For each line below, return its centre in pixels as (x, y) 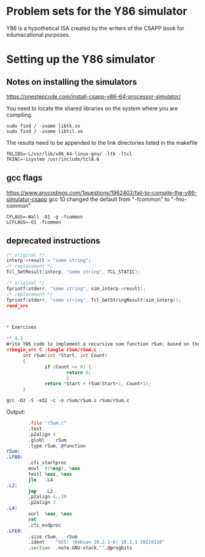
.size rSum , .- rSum (53, 537)
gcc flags (24, 178)
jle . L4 (41, 480)
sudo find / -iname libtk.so (43, 126)
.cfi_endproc (45, 525)
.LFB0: (15, 457)
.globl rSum (48, 440)
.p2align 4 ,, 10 (48, 497)
